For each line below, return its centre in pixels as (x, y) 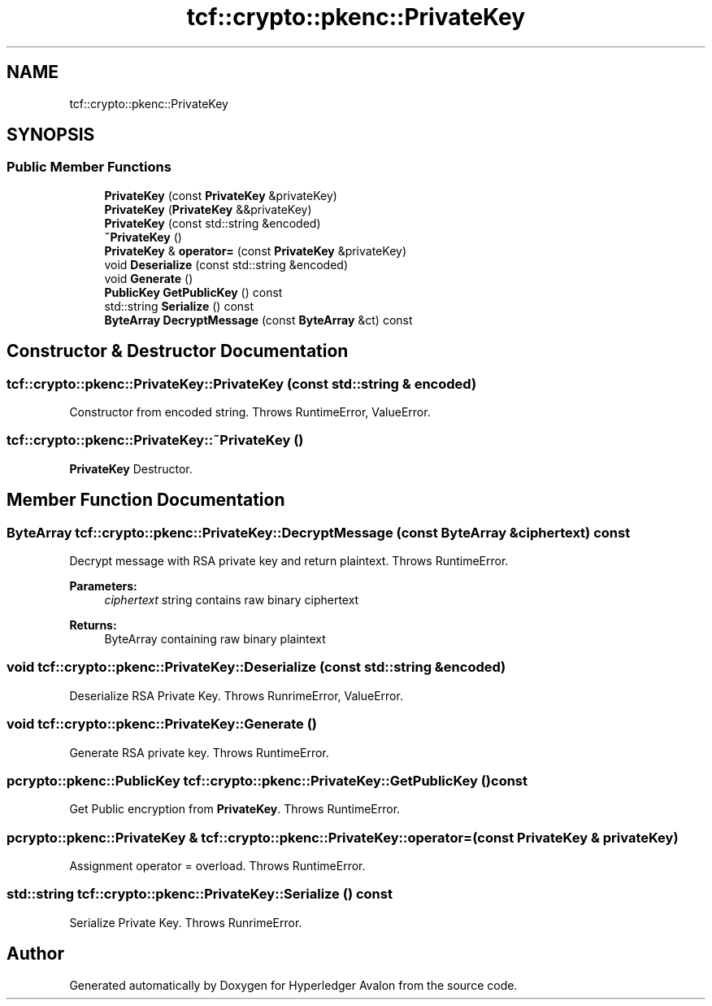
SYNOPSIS (51, 135)
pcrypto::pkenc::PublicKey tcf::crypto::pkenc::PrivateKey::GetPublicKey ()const (267, 780)
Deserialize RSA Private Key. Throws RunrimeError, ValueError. (236, 695)
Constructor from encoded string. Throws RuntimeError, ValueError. (250, 412)
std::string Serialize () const (179, 306)
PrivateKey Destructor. (131, 468)
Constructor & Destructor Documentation (178, 351)
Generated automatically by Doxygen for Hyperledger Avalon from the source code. (293, 985)
